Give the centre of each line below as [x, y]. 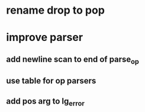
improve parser [45, 38]
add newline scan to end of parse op [72, 60]
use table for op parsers [51, 81]
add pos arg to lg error [45, 102]
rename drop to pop [56, 10]
